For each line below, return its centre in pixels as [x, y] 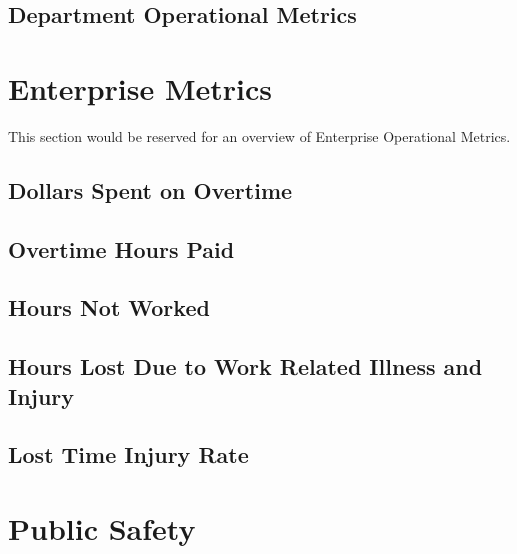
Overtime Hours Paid [121, 248]
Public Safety [102, 527]
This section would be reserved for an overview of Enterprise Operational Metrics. [259, 135]
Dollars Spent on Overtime [150, 189]
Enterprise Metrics [140, 87]
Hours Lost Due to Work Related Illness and [245, 366]
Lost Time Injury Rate [128, 454]
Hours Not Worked [109, 307]
